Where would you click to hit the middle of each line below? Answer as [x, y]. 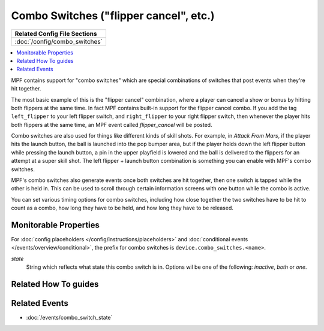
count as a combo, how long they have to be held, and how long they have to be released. [122, 208]
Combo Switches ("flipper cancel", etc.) [113, 16]
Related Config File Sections [56, 34]
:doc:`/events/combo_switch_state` [69, 318]
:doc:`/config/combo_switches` [59, 41]
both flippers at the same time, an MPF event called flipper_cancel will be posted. [112, 124]
